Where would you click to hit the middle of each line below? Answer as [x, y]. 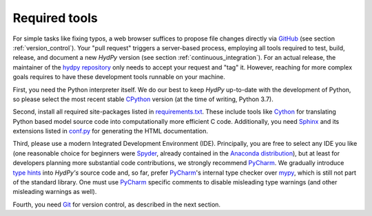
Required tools [55, 18]
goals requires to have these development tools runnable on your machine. [119, 77]
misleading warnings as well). [55, 192]
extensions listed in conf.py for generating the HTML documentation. [110, 131]
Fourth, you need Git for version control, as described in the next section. [116, 204]
